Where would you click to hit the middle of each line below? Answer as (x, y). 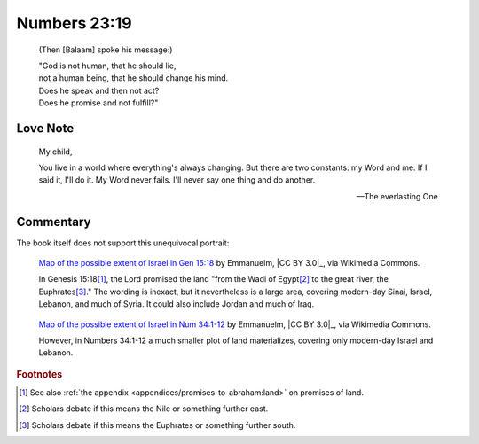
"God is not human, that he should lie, (107, 66)
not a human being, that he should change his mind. (133, 78)
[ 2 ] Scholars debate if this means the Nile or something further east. (144, 409)
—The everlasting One (397, 196)
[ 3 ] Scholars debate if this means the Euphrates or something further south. (157, 425)
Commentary (54, 222)
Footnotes (39, 374)
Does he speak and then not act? (99, 90)
